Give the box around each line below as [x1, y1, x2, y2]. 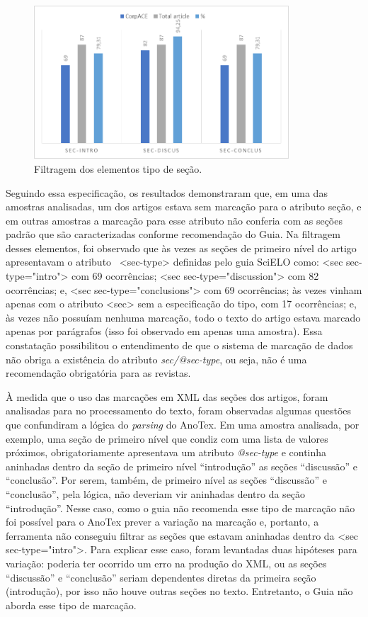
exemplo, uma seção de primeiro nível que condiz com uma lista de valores [6, 431, 328, 446]
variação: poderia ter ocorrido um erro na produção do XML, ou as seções [6, 555, 327, 570]
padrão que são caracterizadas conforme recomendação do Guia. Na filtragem [6, 227, 340, 242]
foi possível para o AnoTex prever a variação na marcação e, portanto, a [6, 514, 319, 529]
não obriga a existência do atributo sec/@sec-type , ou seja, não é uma [6, 351, 307, 366]
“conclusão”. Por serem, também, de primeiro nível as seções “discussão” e [6, 472, 327, 487]
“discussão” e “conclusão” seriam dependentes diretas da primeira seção [6, 570, 316, 584]
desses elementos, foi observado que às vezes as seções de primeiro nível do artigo [6, 240, 357, 255]
